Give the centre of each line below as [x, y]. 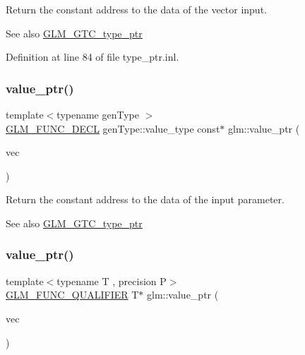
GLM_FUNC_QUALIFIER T [72, 295]
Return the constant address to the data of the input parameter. [145, 199]
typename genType [98, 114]
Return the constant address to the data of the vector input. [136, 9]
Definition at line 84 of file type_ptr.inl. [92, 57]
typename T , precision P [112, 281]
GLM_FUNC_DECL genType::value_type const [113, 128]
